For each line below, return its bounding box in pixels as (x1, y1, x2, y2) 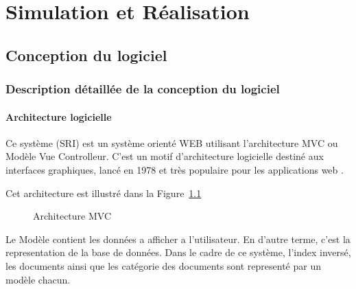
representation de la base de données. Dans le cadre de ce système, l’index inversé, (5, 245, 351, 259)
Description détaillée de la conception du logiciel (5, 80, 280, 97)
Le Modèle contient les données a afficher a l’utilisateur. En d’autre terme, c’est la (5, 231, 351, 246)
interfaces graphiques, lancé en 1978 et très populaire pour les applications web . (5, 162, 344, 176)
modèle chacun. (5, 272, 71, 286)
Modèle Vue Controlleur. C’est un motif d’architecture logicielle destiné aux (5, 149, 324, 163)
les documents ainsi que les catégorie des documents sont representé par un (5, 258, 321, 273)
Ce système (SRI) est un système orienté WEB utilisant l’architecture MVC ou (5, 135, 338, 150)
